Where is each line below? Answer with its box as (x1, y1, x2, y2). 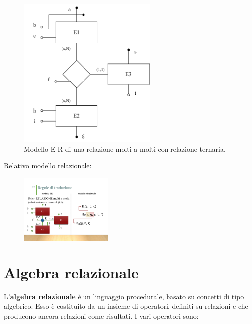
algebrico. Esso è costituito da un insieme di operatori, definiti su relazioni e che (4, 301, 248, 311)
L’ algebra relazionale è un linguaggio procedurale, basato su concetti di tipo (4, 291, 244, 301)
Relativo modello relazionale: (4, 161, 92, 171)
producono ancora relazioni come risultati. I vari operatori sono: (4, 310, 199, 321)
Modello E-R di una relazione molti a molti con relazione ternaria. (24, 144, 226, 154)
